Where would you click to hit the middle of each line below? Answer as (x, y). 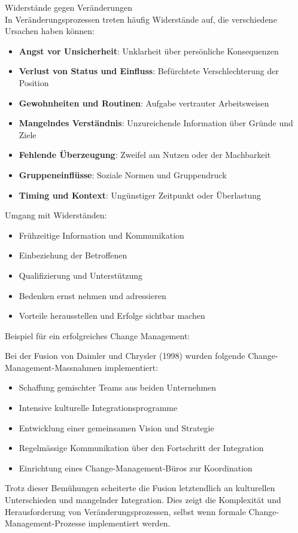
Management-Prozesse (45, 523)
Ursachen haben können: (50, 31)
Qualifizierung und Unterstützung (81, 275)
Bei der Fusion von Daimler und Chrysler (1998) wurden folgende (125, 356)
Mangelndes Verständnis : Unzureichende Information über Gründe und (156, 123)
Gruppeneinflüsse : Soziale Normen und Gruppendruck (123, 174)
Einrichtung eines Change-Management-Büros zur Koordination (136, 467)
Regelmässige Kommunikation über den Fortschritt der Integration (141, 448)
